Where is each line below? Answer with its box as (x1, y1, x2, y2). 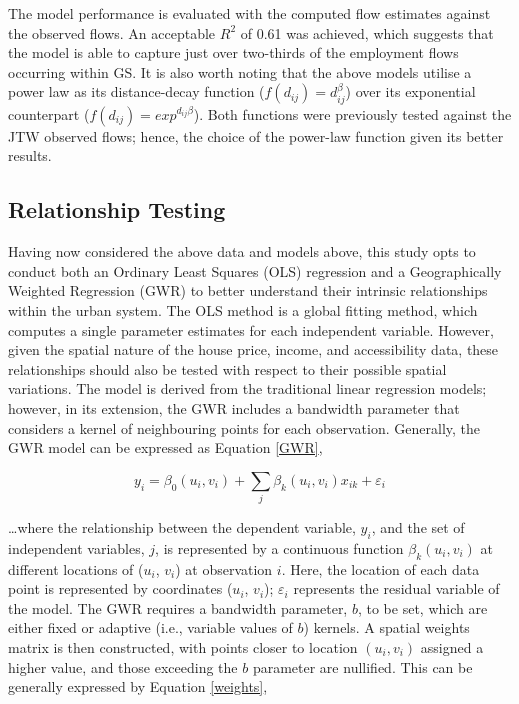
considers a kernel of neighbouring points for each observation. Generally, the (8, 417, 481, 438)
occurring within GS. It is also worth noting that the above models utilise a (8, 61, 472, 82)
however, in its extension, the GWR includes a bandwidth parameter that (8, 397, 460, 418)
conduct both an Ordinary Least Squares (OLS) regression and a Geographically (8, 260, 502, 281)
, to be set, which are (357, 597, 488, 618)
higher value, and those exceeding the (8, 656, 238, 677)
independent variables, (8, 537, 145, 558)
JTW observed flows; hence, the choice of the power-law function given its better (8, 125, 504, 146)
